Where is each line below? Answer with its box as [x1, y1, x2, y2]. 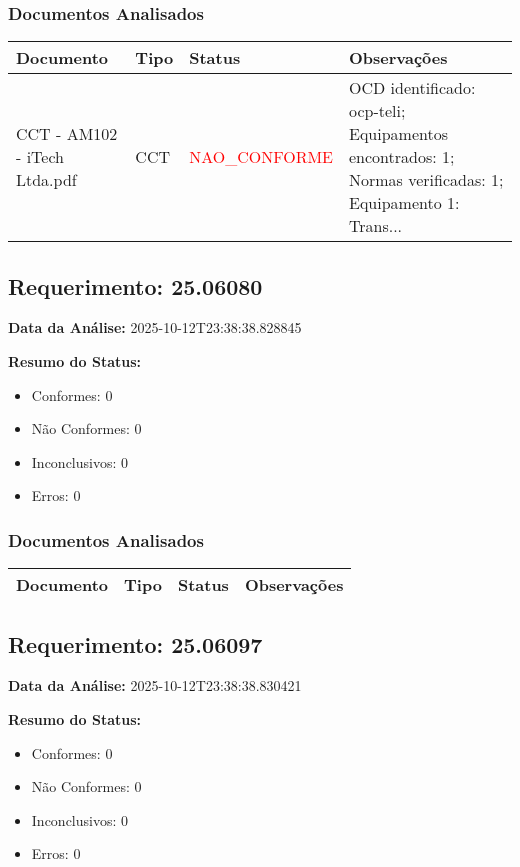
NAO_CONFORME [189, 145, 333, 169]
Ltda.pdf [16, 168, 77, 192]
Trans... [348, 214, 403, 238]
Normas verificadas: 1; [348, 168, 504, 192]
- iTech [16, 145, 64, 169]
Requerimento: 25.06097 [8, 628, 263, 659]
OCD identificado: [348, 76, 476, 100]
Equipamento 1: [348, 191, 460, 215]
